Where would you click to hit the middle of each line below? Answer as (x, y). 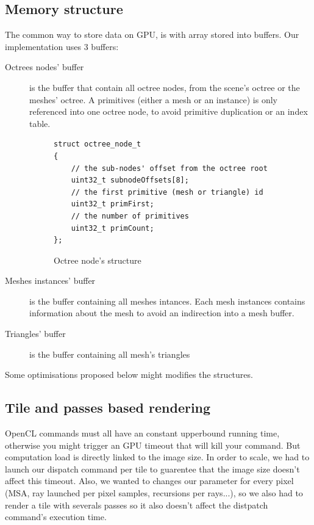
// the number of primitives (130, 216)
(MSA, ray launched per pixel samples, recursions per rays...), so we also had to (154, 493)
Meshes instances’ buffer (50, 281)
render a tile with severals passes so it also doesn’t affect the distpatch (137, 505)
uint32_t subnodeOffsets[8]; (130, 180)
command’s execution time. (56, 517)
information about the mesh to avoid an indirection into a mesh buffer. (162, 313)
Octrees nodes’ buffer (45, 67)
